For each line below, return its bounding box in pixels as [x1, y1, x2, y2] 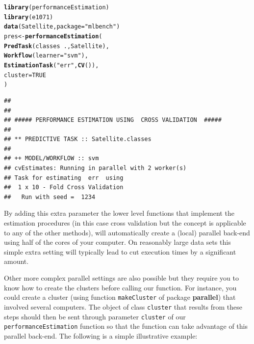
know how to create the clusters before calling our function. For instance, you [4, 282, 237, 292]
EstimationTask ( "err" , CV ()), [4, 61, 99, 69]
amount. [4, 256, 29, 266]
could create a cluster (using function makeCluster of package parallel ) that [4, 292, 236, 302]
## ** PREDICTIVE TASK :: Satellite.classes [4, 136, 152, 143]
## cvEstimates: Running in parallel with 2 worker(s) [4, 165, 187, 172]
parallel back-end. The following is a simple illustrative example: [4, 330, 198, 341]
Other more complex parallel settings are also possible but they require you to [4, 273, 239, 283]
